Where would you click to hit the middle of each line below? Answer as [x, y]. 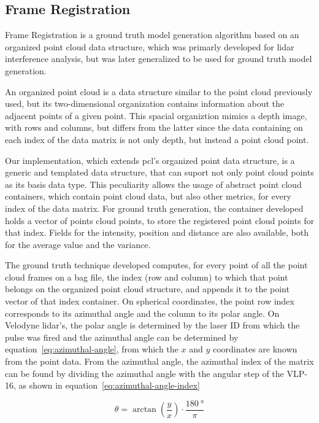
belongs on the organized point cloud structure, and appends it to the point [147, 289]
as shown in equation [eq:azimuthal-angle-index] [109, 385]
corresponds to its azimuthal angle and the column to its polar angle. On [142, 313]
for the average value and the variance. [78, 244]
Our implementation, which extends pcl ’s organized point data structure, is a [150, 160]
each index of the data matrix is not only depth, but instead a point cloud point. [157, 139]
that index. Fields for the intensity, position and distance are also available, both [157, 232]
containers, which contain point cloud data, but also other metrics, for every [148, 196]
